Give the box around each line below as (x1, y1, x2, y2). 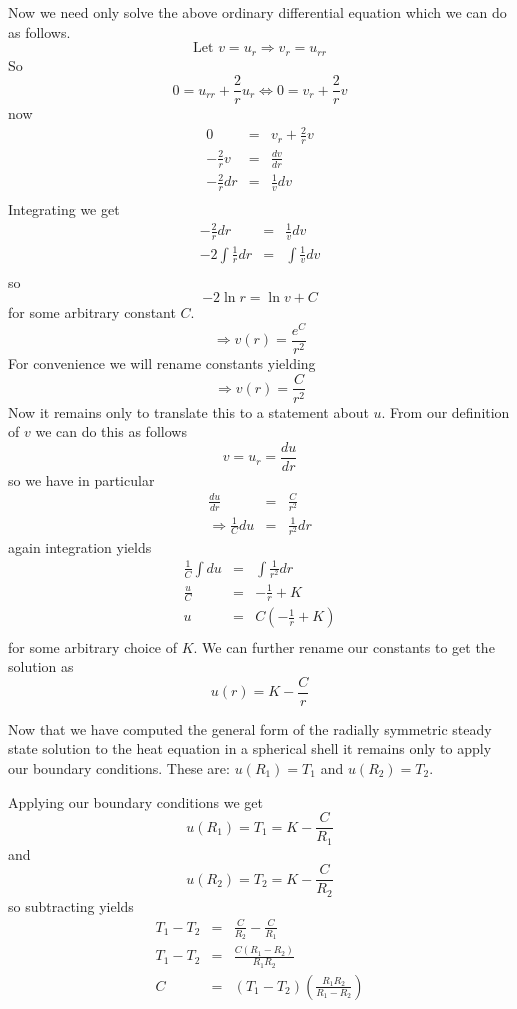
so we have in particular (8, 469, 155, 490)
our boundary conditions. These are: (8, 757, 230, 778)
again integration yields (8, 536, 152, 557)
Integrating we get (8, 199, 120, 220)
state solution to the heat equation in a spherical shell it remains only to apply (8, 738, 492, 759)
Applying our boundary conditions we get (8, 791, 263, 812)
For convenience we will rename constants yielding (8, 352, 316, 373)
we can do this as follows (35, 421, 187, 442)
